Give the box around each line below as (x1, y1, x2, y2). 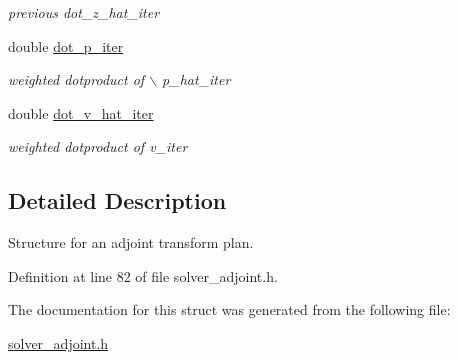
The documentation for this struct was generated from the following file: (8, 299, 451, 320)
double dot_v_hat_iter (8, 102, 154, 123)
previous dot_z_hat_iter (8, 2, 160, 22)
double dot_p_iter (8, 35, 124, 56)
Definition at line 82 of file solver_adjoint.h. (8, 265, 278, 286)
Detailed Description (8, 185, 227, 216)
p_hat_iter (162, 69, 231, 90)
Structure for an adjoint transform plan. (8, 232, 254, 253)
